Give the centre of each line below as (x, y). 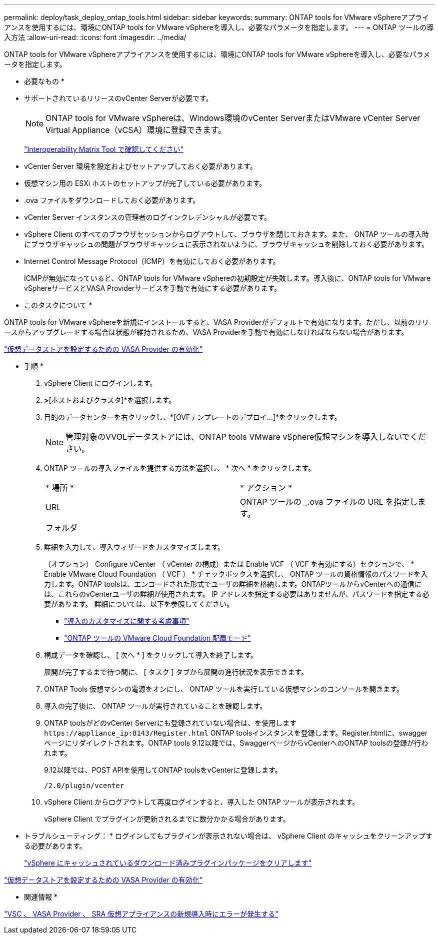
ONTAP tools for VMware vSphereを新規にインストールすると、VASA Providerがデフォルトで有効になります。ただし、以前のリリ (216, 322)
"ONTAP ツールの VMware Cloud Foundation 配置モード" (157, 638)
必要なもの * (44, 81)
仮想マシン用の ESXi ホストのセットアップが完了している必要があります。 (145, 183)
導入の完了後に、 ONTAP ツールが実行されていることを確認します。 (155, 706)
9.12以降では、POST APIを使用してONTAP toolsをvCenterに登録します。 (163, 770)
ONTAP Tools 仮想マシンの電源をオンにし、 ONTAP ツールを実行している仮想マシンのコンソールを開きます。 (224, 689)
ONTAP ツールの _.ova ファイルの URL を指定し (329, 502)
